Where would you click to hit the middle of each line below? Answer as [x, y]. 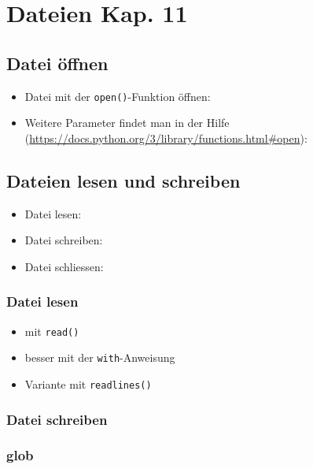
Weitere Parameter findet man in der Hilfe [127, 123]
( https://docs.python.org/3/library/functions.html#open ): [166, 138]
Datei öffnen [57, 63]
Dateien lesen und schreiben [123, 180]
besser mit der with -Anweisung [100, 357]
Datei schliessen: [64, 266]
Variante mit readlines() [88, 383]
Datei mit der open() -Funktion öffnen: [118, 96]
